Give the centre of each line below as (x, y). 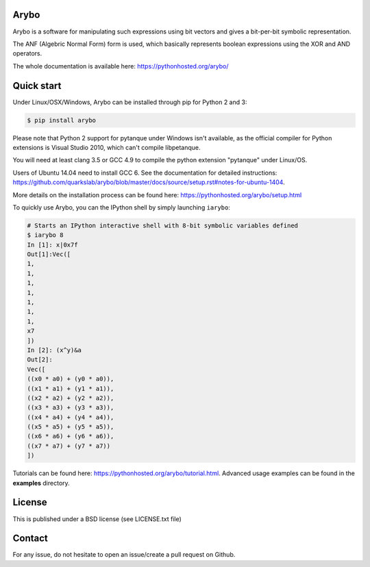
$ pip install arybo (61, 120)
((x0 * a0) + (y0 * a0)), (71, 379)
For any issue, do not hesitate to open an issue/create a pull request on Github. (124, 555)
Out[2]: (40, 360)
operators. (27, 53)
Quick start (37, 86)
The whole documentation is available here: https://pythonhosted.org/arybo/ (121, 66)
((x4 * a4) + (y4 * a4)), (71, 417)
